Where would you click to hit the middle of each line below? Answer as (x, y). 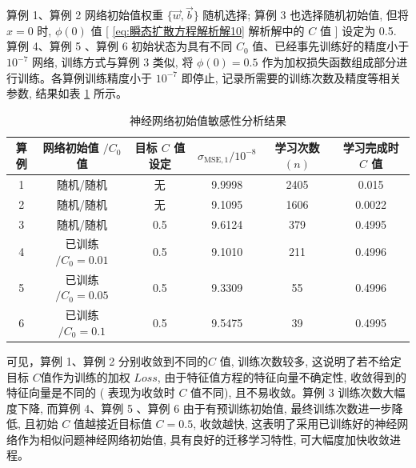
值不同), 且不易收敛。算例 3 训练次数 (287, 392)
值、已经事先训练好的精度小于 (331, 46)
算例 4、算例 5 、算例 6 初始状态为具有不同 (120, 46)
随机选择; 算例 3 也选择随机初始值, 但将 (306, 15)
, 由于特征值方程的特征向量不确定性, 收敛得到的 (282, 376)
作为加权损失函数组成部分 (329, 62)
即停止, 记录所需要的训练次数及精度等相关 (291, 77)
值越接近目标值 (112, 424)
